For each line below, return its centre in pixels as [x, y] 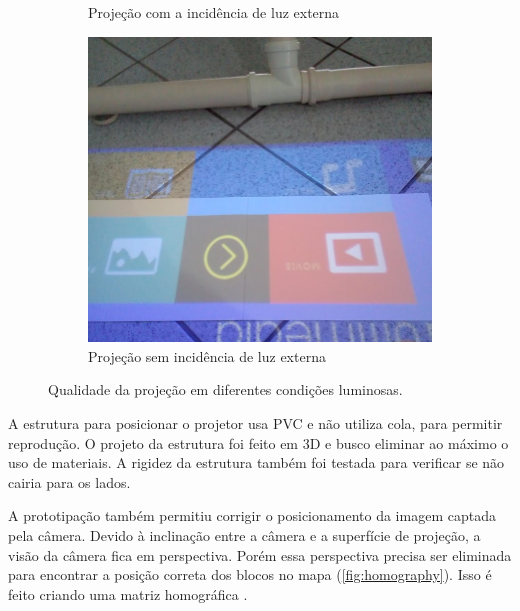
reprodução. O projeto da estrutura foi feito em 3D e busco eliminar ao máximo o [258, 442]
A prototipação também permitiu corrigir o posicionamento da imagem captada [252, 515]
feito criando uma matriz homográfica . [128, 593]
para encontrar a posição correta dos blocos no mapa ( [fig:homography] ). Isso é [250, 574]
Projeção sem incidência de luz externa [207, 355]
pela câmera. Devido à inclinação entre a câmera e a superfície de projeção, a [244, 534]
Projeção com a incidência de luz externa [214, 12]
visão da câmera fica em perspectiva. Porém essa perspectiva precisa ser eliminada [260, 554]
